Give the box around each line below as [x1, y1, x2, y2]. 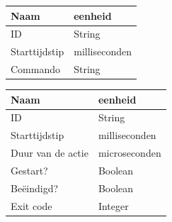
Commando [11, 62, 60, 77]
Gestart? [11, 163, 48, 177]
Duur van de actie [11, 145, 88, 160]
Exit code [11, 198, 52, 213]
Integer [98, 198, 129, 213]
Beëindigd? [11, 180, 59, 195]
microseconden [98, 145, 161, 160]
